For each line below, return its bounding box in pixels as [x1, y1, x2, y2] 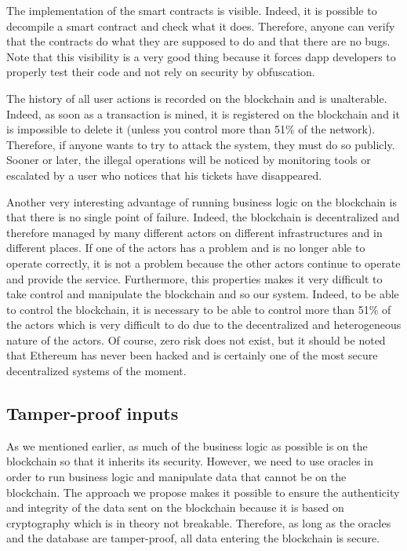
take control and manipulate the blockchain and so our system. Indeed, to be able [6, 286, 399, 302]
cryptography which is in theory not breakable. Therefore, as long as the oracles [6, 514, 391, 531]
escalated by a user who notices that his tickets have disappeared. [6, 166, 322, 183]
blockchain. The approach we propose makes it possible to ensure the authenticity [6, 483, 400, 500]
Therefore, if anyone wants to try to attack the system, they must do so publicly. [6, 136, 395, 152]
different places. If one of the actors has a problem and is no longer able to [6, 239, 365, 256]
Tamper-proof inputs [6, 401, 179, 425]
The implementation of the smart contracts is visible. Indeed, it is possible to [6, 2, 377, 18]
